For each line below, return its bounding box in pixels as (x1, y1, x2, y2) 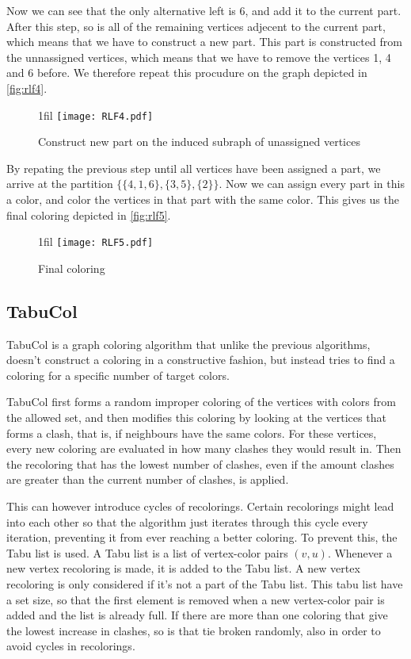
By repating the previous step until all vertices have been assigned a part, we (6, 159, 381, 176)
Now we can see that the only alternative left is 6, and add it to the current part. (6, 2, 401, 18)
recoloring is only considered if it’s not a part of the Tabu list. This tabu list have (6, 575, 403, 592)
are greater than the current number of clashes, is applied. (6, 471, 289, 488)
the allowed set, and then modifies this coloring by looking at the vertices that (6, 409, 386, 426)
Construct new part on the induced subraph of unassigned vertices (38, 133, 360, 150)
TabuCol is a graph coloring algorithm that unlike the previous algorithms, (6, 335, 371, 352)
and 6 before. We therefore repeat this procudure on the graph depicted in (6, 64, 367, 81)
